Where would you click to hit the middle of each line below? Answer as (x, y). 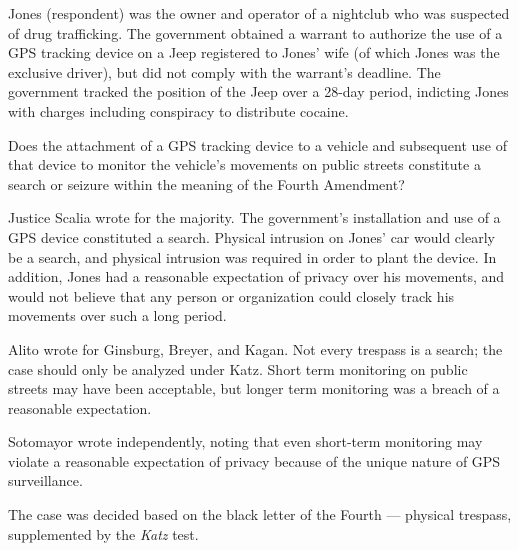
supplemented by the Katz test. (103, 533)
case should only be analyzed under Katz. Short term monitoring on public (238, 368)
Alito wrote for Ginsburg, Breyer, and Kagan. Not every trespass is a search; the (255, 348)
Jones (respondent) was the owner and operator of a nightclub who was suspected (259, 13)
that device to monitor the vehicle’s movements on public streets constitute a (244, 164)
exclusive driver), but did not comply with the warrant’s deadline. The (224, 71)
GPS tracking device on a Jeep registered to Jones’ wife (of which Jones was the (254, 52)
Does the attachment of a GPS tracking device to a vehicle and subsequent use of (257, 144)
